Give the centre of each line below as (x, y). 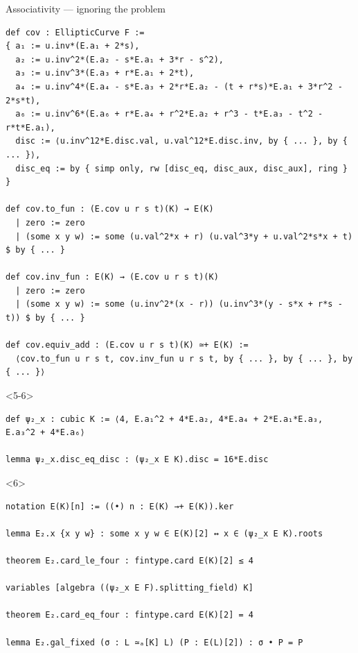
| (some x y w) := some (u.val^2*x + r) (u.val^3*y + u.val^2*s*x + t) (184, 236)
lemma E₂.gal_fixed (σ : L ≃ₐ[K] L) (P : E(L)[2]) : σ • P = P (154, 642)
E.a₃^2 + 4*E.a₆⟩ (45, 433)
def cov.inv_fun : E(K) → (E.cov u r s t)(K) (112, 277)
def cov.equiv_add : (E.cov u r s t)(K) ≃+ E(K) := (127, 345)
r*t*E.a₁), (30, 127)
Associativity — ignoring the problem (86, 8)
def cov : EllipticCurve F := (75, 32)
